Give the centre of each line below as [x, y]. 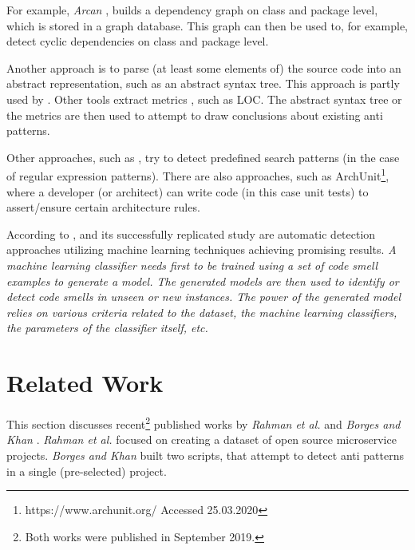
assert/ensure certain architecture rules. [103, 207]
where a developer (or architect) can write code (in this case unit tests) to [188, 191]
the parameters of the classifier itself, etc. [107, 328]
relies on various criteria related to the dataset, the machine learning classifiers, [202, 312]
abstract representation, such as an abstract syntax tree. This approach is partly [203, 83]
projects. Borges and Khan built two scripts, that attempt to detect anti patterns [205, 455]
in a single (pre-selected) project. [87, 471]
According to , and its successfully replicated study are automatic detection [191, 233]
